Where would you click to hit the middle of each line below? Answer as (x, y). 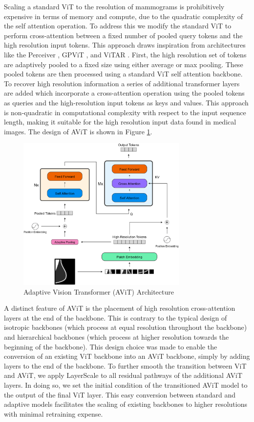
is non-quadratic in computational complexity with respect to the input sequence (125, 112)
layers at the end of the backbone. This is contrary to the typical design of (116, 317)
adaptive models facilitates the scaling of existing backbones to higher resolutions (126, 404)
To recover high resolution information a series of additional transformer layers (122, 83)
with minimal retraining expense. (53, 413)
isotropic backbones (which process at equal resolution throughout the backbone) (126, 327)
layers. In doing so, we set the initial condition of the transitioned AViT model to (126, 385)
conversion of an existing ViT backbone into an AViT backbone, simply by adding (127, 356)
